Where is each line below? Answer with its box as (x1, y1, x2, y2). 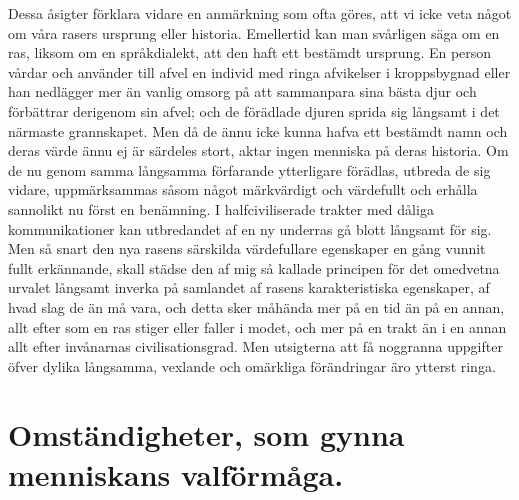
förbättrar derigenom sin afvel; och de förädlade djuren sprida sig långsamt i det (8, 100, 500, 121)
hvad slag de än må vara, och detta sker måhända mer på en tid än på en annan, (8, 296, 505, 317)
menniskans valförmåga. (8, 453, 344, 494)
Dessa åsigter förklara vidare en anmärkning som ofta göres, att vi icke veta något (8, 3, 512, 23)
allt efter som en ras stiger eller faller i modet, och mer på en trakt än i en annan (8, 316, 507, 337)
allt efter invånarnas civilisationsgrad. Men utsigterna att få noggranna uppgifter (8, 336, 503, 357)
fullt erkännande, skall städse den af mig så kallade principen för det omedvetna (8, 257, 500, 278)
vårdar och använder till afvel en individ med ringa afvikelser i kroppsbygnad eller (8, 61, 511, 82)
